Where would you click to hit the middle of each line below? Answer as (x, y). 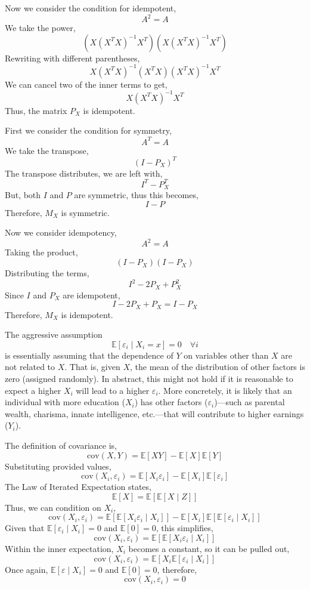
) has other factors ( (171, 402)
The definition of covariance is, (61, 445)
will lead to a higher (113, 390)
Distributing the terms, (47, 273)
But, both (23, 195)
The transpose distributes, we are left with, (84, 173)
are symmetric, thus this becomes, (136, 195)
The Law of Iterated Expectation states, (78, 487)
